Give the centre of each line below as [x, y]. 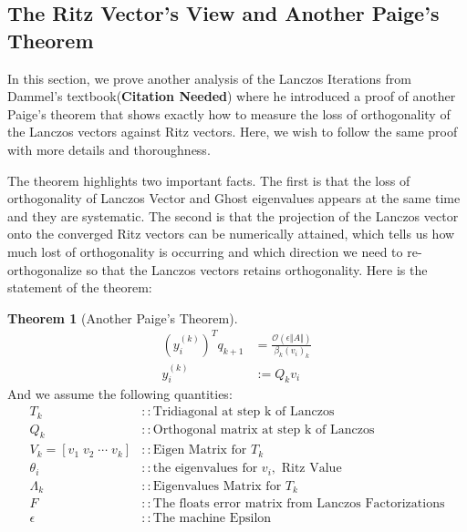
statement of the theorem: [80, 287]
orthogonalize [45, 269]
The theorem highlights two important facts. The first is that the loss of [209, 180]
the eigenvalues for [205, 469]
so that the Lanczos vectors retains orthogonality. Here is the [257, 269]
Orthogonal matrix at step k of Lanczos [264, 430]
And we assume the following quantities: [120, 394]
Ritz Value [311, 469]
